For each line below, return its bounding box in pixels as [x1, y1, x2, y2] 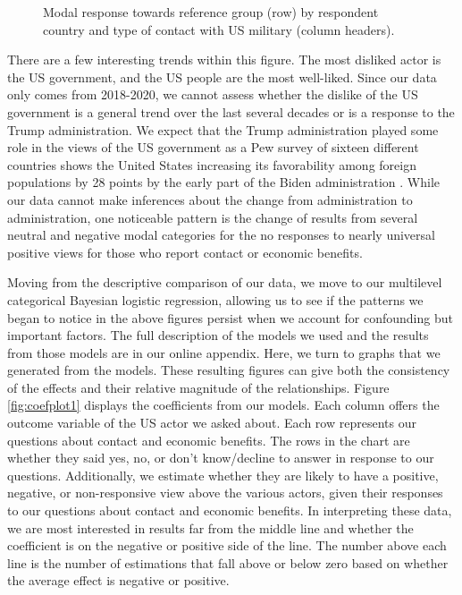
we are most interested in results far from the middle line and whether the [7, 518, 414, 537]
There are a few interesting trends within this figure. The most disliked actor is [7, 50, 441, 69]
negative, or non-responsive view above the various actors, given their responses [7, 483, 443, 502]
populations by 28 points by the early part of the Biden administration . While [7, 173, 440, 191]
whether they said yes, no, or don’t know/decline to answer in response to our [7, 448, 434, 467]
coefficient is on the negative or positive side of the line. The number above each [7, 536, 447, 555]
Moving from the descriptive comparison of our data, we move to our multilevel [7, 273, 442, 292]
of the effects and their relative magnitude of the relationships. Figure [7, 378, 390, 396]
